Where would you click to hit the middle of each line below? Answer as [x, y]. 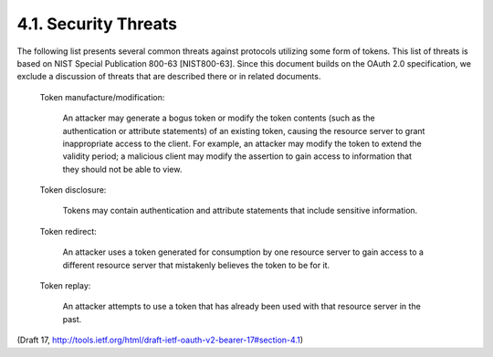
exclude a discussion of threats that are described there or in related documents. [169, 77]
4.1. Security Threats [97, 24]
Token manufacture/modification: [102, 97]
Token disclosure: [73, 190]
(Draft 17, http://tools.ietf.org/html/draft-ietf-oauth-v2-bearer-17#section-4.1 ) [160, 340]
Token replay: [65, 286]
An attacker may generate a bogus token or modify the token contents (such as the [219, 118]
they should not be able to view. [122, 169]
